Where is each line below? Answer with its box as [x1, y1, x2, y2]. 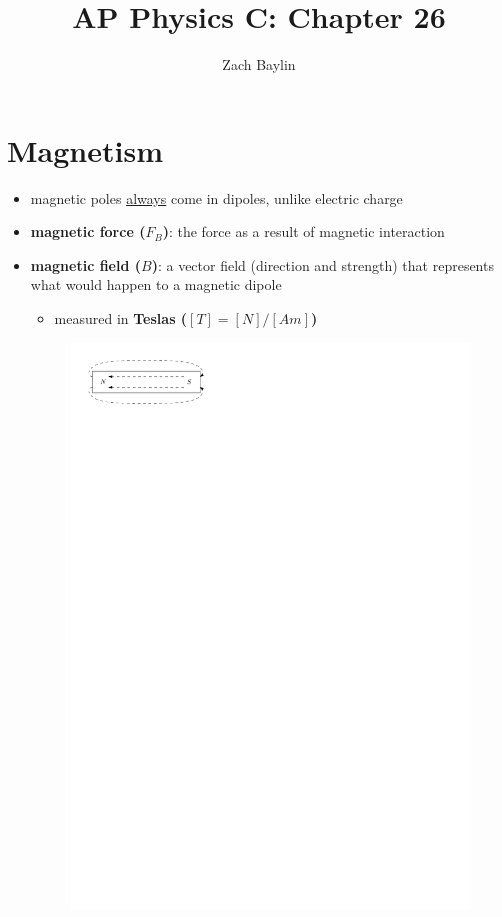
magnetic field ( [30, 254, 142, 275]
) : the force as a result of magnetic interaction [162, 221, 445, 242]
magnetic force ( [30, 221, 146, 242]
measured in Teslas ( [54, 308, 188, 329]
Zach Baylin [222, 54, 296, 75]
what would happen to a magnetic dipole [30, 274, 282, 295]
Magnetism [7, 129, 163, 170]
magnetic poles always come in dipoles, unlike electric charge [30, 187, 403, 208]
